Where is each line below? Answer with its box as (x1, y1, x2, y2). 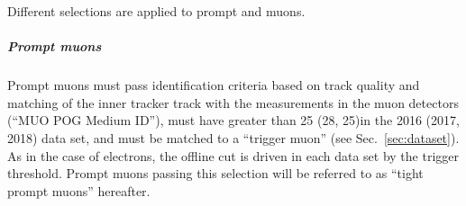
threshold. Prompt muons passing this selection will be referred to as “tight (7, 164, 424, 183)
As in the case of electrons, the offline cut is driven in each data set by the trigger (7, 146, 459, 165)
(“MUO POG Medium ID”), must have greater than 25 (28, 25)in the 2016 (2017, (7, 111, 460, 130)
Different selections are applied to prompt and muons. (7, 2, 306, 20)
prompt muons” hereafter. (7, 181, 151, 200)
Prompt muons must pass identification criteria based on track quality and (7, 76, 420, 94)
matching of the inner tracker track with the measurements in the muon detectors (7, 93, 459, 112)
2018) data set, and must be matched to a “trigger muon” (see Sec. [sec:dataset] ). (7, 128, 460, 147)
